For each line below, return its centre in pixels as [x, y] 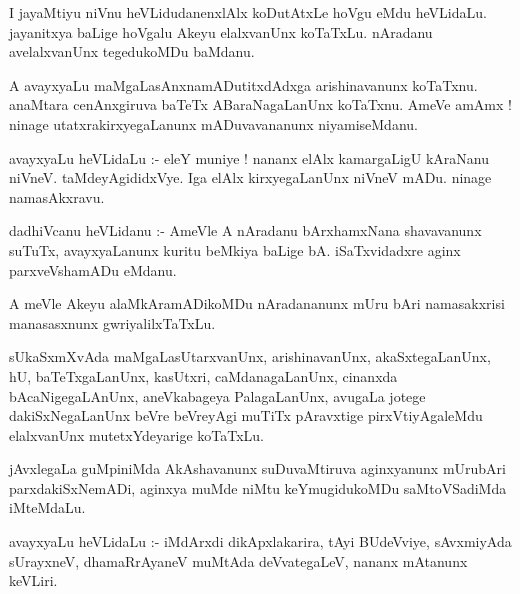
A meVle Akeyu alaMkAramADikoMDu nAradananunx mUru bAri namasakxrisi [257, 303]
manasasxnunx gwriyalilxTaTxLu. [112, 322]
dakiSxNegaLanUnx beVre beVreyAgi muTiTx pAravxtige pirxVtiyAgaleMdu [246, 415]
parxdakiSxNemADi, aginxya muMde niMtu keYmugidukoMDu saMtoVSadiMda [258, 487]
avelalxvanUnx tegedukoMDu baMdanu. [132, 51]
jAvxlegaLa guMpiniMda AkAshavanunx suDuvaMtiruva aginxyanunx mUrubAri [257, 468]
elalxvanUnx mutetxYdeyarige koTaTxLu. [136, 434]
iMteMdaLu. [47, 507]
